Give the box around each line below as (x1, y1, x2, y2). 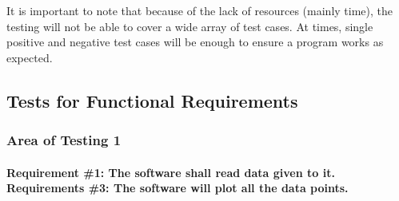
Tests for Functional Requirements (6, 88, 298, 112)
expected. (6, 49, 53, 65)
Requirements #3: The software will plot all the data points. (6, 179, 349, 196)
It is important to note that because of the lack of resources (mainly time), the (6, 2, 393, 18)
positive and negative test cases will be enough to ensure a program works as (6, 33, 384, 50)
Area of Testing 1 (6, 130, 122, 150)
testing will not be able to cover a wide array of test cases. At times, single (6, 18, 373, 34)
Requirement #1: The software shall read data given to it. (6, 164, 335, 180)
